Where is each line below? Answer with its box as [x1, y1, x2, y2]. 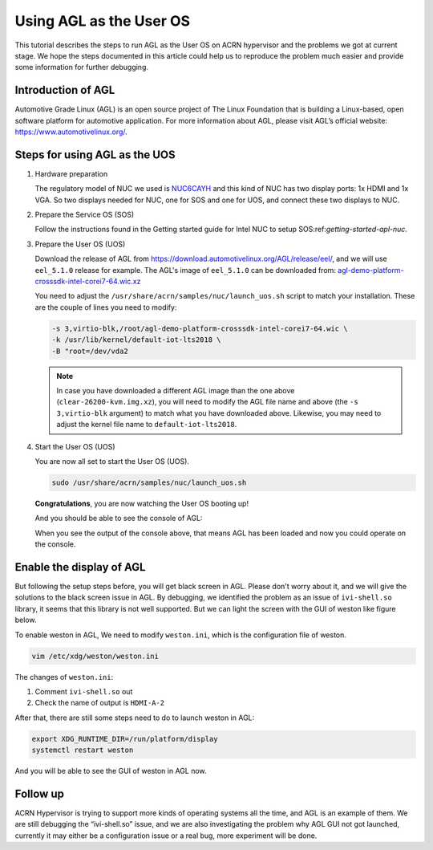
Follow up [14, 787, 64, 800]
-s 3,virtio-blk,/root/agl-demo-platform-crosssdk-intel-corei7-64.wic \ [51, 323, 348, 333]
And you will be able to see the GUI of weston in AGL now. [14, 767, 208, 776]
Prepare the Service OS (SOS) [34, 209, 135, 220]
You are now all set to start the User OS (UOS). [34, 456, 190, 466]
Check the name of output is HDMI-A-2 [34, 698, 165, 708]
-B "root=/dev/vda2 [51, 346, 128, 356]
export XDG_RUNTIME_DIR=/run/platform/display [31, 734, 218, 743]
